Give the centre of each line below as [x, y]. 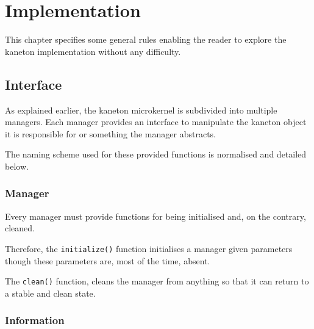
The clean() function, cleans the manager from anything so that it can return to [157, 281]
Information [35, 320]
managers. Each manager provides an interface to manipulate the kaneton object [156, 122]
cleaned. [20, 228]
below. [17, 166]
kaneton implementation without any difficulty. [93, 51]
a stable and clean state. [50, 293]
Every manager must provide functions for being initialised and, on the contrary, [155, 216]
